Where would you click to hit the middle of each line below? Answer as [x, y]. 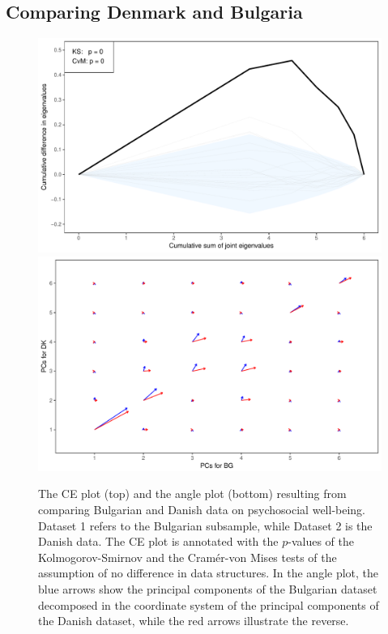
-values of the [321, 541]
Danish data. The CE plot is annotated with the [158, 541]
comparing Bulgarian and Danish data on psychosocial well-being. [202, 509]
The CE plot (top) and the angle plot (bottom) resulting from [192, 494]
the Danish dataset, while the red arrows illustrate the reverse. [194, 621]
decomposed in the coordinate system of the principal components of [209, 604]
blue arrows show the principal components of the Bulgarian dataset [208, 588]
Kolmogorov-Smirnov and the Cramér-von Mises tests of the [188, 557]
